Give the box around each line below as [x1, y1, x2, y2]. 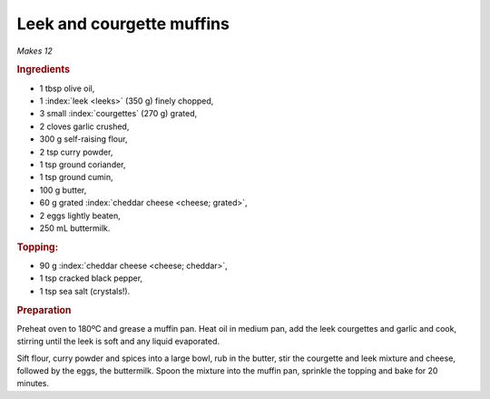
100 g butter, [39, 185, 87, 195]
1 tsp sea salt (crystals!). [39, 285, 131, 296]
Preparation [16, 304, 72, 316]
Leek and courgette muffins [16, 14, 230, 34]
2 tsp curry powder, [39, 146, 113, 157]
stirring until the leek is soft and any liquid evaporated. [16, 336, 220, 347]
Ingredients [16, 64, 71, 76]
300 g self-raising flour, [39, 134, 128, 145]
